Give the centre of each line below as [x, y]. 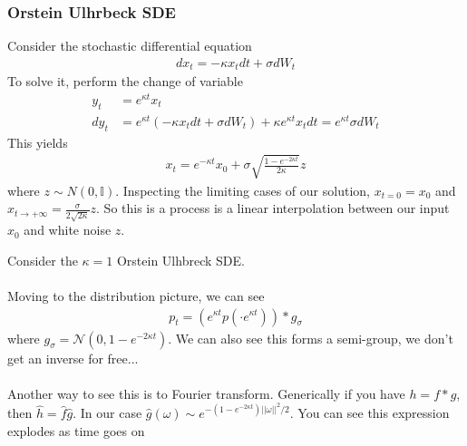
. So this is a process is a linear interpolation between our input [273, 208]
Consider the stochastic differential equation [130, 46]
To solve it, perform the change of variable [125, 81]
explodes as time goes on [76, 431]
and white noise [68, 230]
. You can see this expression [370, 413]
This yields [38, 142]
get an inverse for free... [73, 358]
